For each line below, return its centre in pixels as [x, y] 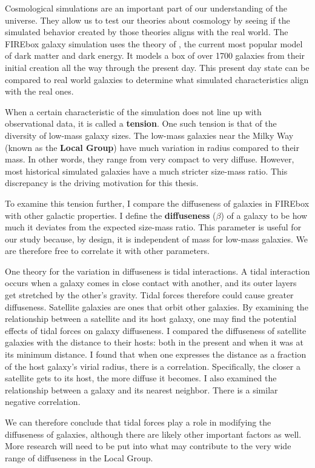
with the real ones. [39, 91]
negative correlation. [43, 402]
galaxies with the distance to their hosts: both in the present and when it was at [154, 342]
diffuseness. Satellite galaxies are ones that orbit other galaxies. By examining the [157, 306]
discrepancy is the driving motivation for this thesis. [102, 183]
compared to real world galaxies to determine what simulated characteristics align [157, 79]
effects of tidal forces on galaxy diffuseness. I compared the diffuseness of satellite [156, 330]
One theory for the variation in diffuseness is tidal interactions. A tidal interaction [157, 271]
